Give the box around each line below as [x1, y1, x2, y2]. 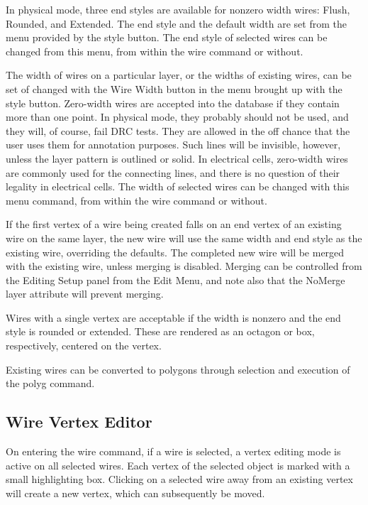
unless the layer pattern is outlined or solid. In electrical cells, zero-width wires [6, 151, 348, 165]
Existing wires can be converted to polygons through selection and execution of [6, 362, 350, 376]
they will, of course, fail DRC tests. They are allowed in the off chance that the [6, 123, 350, 138]
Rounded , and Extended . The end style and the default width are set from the [6, 16, 347, 31]
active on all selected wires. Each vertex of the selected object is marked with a [6, 457, 350, 472]
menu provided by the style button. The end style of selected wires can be [6, 30, 328, 45]
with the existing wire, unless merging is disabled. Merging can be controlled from [6, 259, 362, 273]
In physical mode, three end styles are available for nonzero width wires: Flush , [6, 2, 350, 16]
